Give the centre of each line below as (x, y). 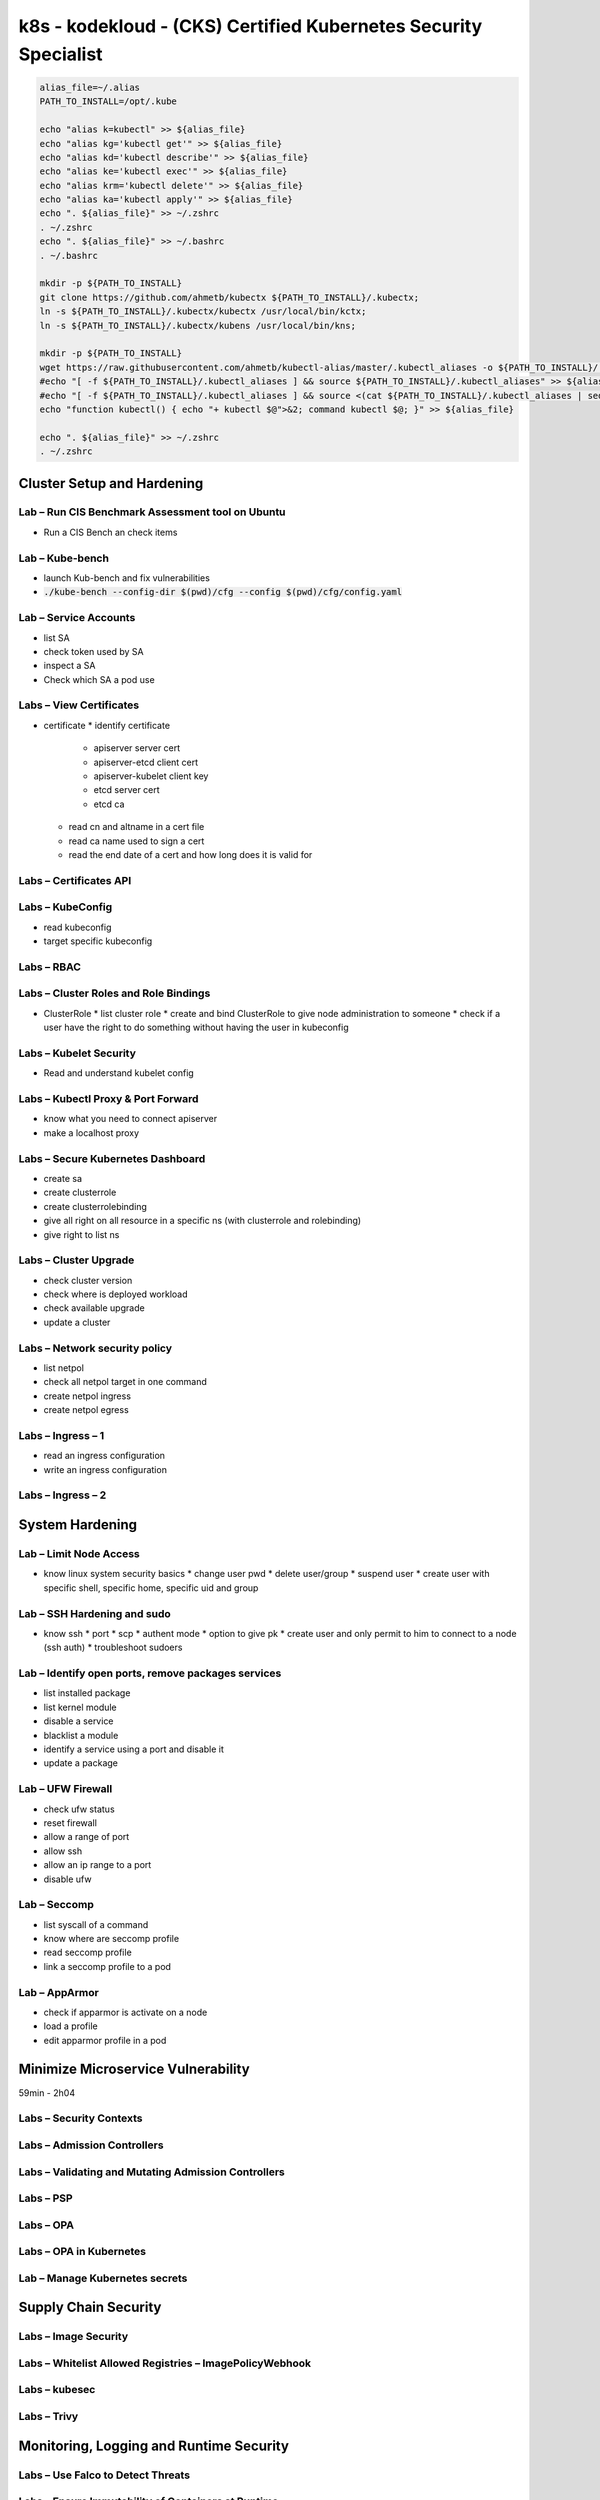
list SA (56, 637)
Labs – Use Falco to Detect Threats (104, 2475)
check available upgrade (94, 1308)
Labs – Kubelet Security (77, 1053)
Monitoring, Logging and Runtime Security (154, 2445)
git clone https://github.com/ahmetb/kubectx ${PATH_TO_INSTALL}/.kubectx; (229, 297)
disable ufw (67, 1879)
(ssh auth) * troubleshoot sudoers (113, 1647)
